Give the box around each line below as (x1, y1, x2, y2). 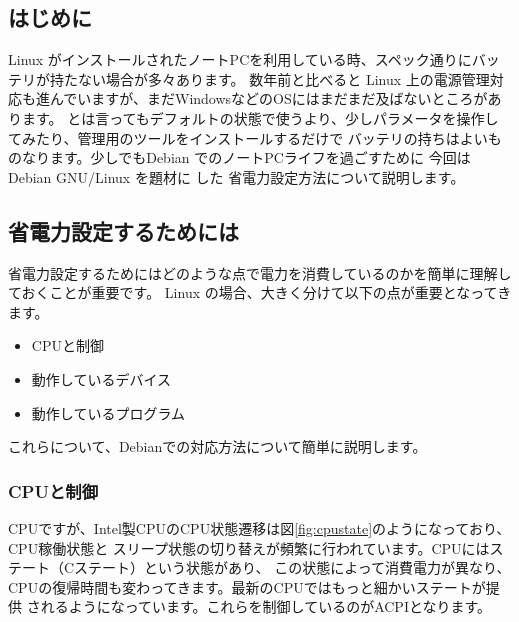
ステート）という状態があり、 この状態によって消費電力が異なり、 (74, 557, 511, 578)
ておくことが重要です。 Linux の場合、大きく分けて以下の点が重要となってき (8, 282, 512, 303)
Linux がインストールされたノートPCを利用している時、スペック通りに (8, 49, 472, 70)
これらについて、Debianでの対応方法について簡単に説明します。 (8, 436, 427, 457)
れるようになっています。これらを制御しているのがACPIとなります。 (40, 596, 492, 617)
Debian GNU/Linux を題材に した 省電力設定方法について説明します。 (8, 166, 465, 187)
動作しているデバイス (31, 368, 171, 389)
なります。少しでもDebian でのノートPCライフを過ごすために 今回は (21, 147, 471, 168)
